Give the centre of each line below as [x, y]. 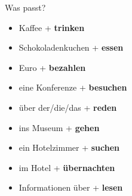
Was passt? [25, 7]
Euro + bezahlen [52, 67]
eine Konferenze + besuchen [73, 87]
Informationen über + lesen [71, 187]
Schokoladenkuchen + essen [71, 47]
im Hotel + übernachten [67, 167]
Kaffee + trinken [52, 27]
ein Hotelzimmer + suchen [69, 147]
